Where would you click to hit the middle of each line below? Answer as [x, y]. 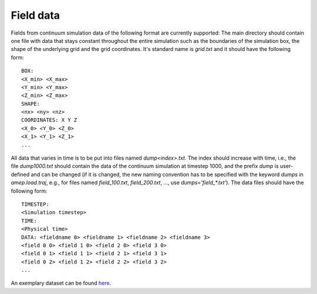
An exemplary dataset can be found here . [61, 283]
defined [20, 174]
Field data [36, 15]
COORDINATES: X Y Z [49, 120]
